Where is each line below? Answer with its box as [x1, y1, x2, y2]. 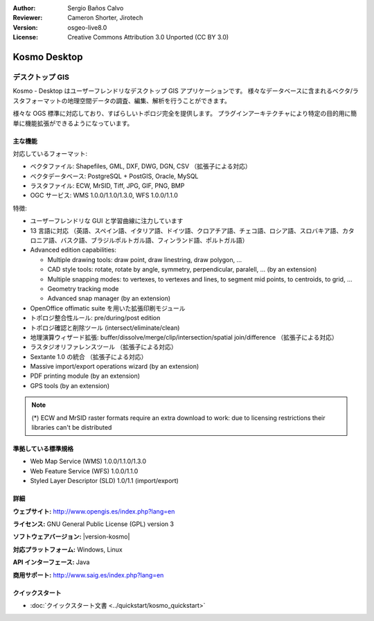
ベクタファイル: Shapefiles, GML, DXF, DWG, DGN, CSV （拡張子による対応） [30, 162, 252, 170]
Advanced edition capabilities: [30, 246, 117, 254]
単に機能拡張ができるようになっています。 [12, 119, 134, 128]
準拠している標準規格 [12, 444, 74, 453]
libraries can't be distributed [31, 423, 112, 432]
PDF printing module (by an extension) [30, 371, 141, 381]
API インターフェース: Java [12, 558, 90, 566]
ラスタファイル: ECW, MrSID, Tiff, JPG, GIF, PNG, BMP [30, 182, 185, 190]
